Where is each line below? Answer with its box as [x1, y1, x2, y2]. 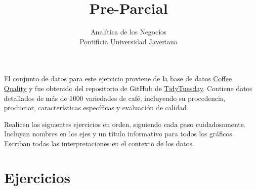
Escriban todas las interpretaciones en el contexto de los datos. [4, 138, 194, 148]
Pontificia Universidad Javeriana [79, 36, 178, 46]
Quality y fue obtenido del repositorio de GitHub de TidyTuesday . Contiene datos [4, 83, 253, 93]
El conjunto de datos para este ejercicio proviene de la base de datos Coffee [4, 73, 232, 84]
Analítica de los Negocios [90, 27, 167, 37]
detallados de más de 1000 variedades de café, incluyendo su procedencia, [4, 93, 225, 103]
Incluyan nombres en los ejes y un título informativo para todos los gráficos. [4, 128, 234, 139]
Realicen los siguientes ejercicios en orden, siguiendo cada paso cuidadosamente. [4, 119, 246, 129]
